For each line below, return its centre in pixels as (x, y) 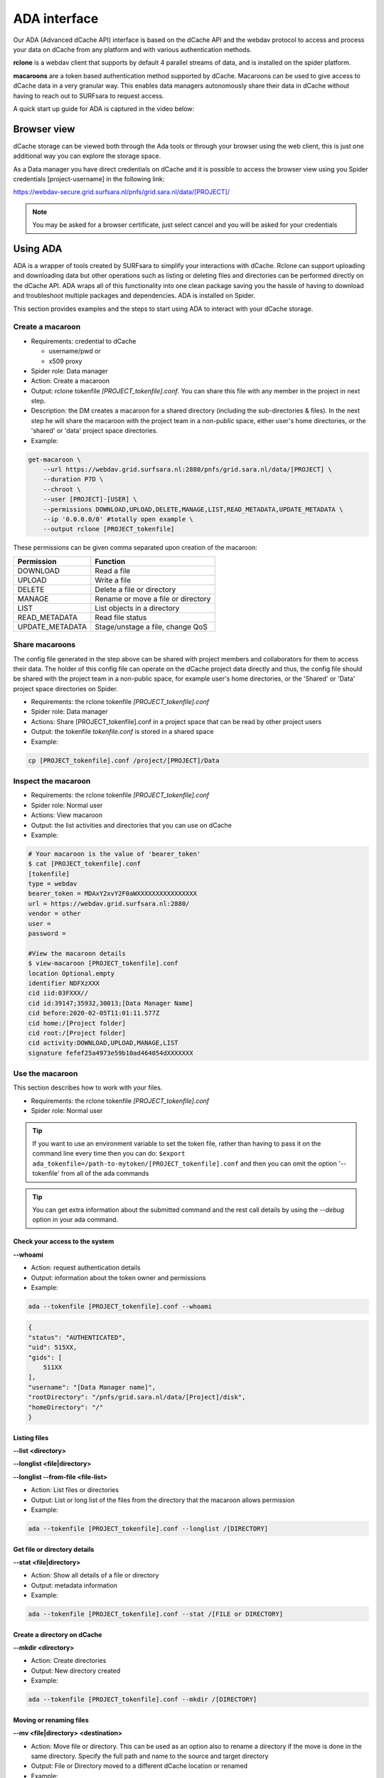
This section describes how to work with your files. (88, 1087)
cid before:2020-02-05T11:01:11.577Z (94, 1013)
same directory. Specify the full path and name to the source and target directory (150, 1756)
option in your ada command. (75, 1220)
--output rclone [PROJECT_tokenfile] (109, 529)
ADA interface (56, 18)
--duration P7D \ (73, 479)
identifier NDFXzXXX (64, 983)
